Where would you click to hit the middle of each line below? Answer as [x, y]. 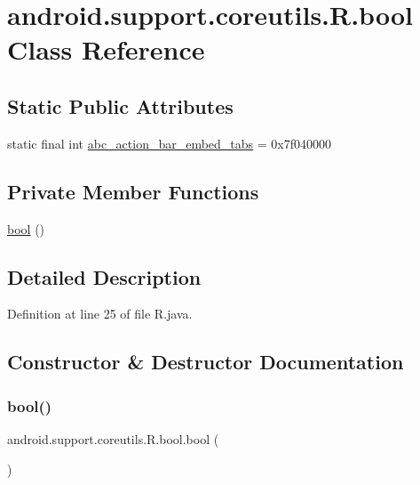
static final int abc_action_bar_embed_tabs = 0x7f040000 [170, 143]
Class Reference [106, 49]
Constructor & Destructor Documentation [206, 362]
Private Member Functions [133, 191]
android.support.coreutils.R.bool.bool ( [113, 438]
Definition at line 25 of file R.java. [100, 314]
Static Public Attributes [120, 105]
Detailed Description [104, 276]
